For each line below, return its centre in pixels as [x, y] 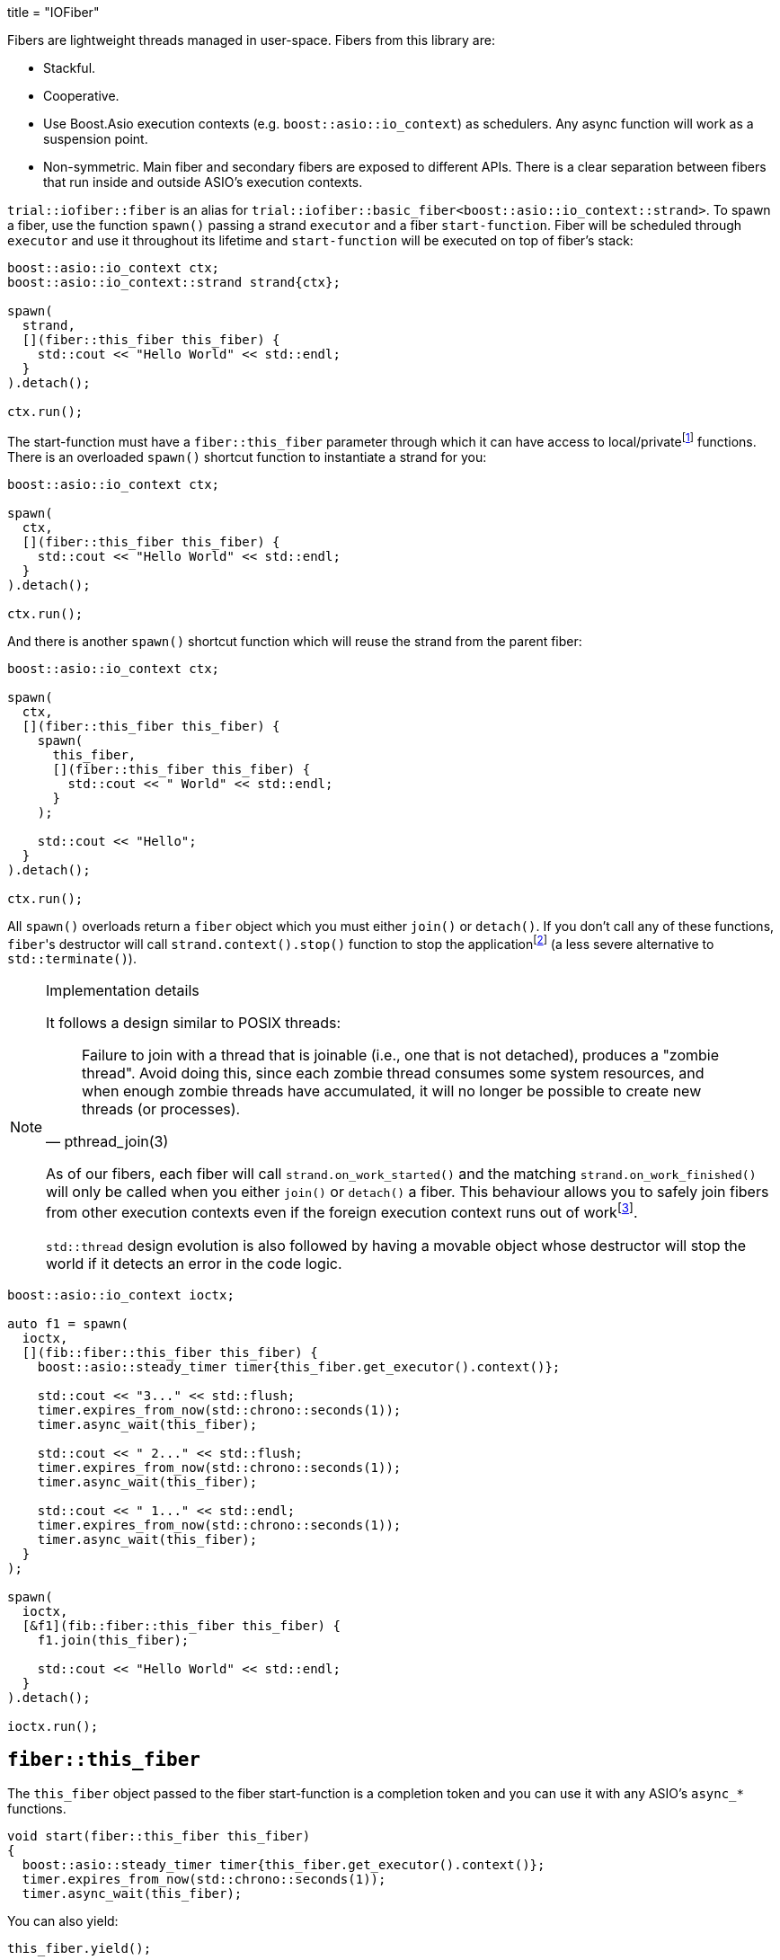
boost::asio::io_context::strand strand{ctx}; [174, 282]
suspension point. [96, 139]
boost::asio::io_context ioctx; [121, 1295]
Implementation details [123, 991]
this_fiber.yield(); [80, 1949]
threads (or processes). [161, 1109]
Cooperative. [81, 96]
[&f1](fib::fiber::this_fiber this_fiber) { [181, 1625]
